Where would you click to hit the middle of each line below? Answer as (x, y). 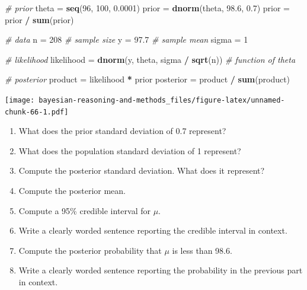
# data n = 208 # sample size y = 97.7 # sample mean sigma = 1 (127, 39)
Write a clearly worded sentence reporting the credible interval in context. (153, 230)
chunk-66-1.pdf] (37, 112)
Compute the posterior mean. (72, 191)
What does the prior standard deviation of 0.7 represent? (122, 131)
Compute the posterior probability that (90, 250)
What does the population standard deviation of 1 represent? (130, 150)
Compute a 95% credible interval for (84, 210)
